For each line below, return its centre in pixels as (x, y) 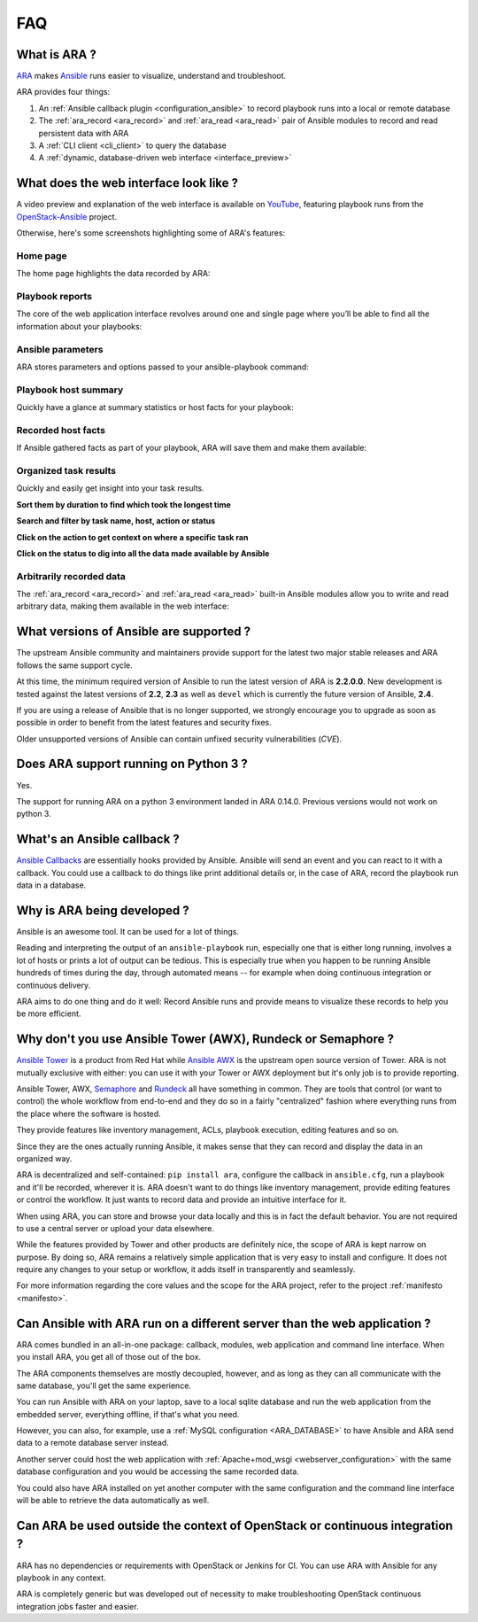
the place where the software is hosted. (89, 1114)
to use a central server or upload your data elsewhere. (115, 1228)
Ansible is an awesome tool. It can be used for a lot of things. (127, 931)
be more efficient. (49, 1013)
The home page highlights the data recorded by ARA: (113, 274)
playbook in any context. (61, 1578)
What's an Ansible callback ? (98, 839)
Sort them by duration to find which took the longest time (124, 504)
